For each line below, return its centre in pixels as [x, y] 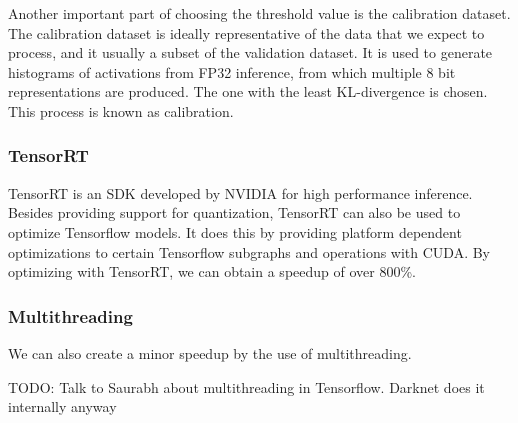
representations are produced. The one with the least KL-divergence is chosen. [248, 91]
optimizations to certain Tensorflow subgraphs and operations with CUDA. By [249, 251]
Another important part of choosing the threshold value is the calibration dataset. [259, 13]
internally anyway [62, 406]
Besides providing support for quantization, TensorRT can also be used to [234, 212]
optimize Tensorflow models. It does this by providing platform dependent [235, 231]
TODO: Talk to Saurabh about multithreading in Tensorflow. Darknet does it [246, 386]
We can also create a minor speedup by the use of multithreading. [210, 352]
